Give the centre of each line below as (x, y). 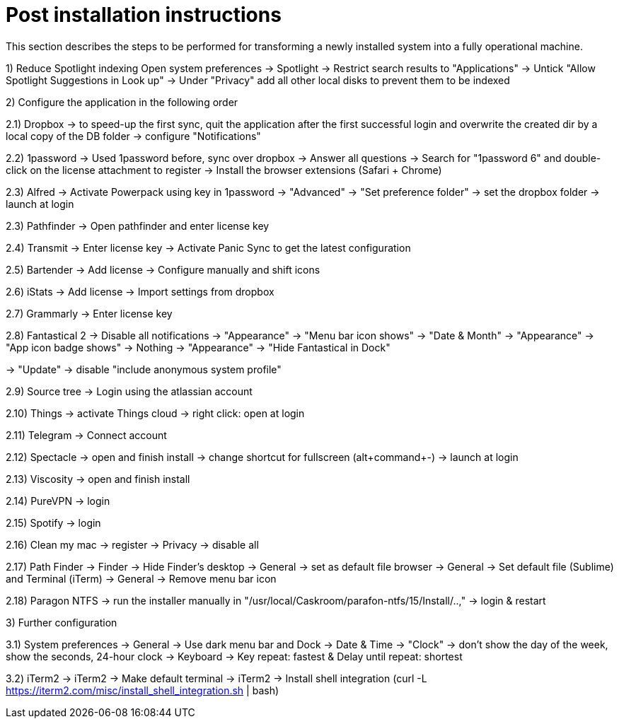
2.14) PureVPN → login (58, 501)
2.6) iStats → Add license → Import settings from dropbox (140, 291)
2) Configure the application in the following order (122, 102)
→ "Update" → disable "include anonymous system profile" (144, 369)
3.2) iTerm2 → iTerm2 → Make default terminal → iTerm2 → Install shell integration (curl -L (216, 678)
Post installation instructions (144, 15)
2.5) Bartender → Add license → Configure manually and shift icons (163, 269)
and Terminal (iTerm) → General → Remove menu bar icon (141, 578)
